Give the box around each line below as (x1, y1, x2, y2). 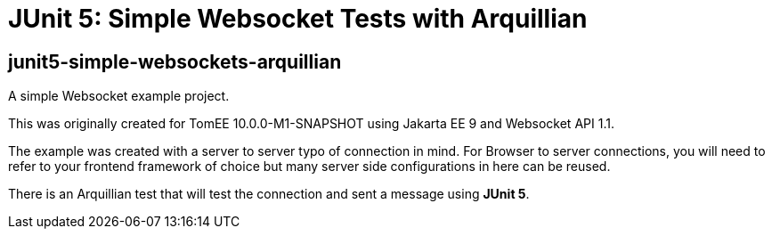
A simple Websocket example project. (8, 88, 230, 104)
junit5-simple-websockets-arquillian (8, 50, 342, 73)
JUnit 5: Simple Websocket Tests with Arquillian (8, 4, 588, 34)
